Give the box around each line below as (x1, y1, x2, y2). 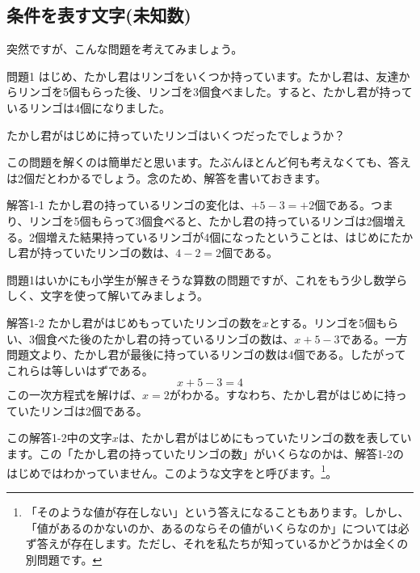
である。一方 (339, 330, 408, 347)
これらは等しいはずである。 (6, 361, 153, 378)
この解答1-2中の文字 (6, 429, 112, 446)
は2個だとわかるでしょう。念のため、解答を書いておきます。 (6, 169, 326, 186)
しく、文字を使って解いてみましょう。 (6, 287, 209, 304)
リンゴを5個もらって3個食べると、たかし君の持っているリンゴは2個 (28, 212, 384, 229)
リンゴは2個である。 (40, 402, 148, 419)
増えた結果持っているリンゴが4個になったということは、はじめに (45, 228, 391, 245)
